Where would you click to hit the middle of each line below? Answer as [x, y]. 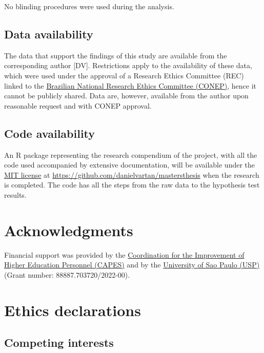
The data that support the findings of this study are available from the [116, 55]
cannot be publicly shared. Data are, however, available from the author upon [126, 96]
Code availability [50, 133]
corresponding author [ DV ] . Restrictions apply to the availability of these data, [128, 65]
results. [15, 194]
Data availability [49, 34]
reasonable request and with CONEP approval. [78, 105]
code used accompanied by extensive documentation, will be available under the [130, 165]
